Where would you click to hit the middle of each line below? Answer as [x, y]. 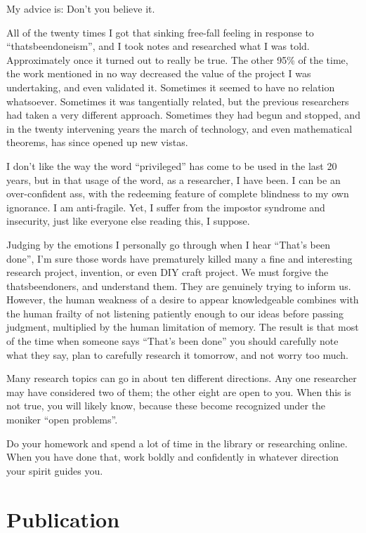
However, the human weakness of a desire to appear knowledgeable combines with [183, 300]
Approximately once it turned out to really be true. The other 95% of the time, [177, 59]
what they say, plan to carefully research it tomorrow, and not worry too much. [177, 354]
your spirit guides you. [55, 470]
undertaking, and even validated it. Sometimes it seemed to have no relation [171, 87]
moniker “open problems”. [62, 420]
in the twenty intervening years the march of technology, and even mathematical [179, 128]
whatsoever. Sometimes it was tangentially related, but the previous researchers [178, 101]
